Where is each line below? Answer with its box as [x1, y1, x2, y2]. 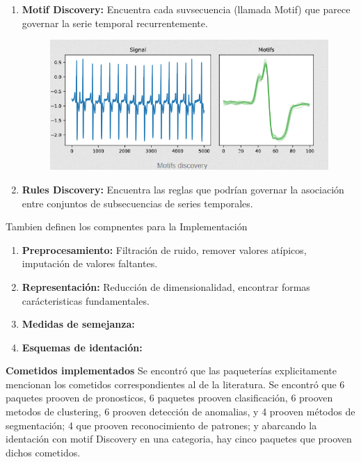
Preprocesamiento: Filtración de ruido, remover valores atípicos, [22, 242, 307, 257]
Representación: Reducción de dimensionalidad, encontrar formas [22, 279, 310, 294]
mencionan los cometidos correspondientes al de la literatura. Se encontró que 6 [6, 376, 345, 391]
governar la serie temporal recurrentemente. [22, 15, 208, 30]
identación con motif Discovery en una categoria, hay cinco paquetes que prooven [6, 431, 352, 446]
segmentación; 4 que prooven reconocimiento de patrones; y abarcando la [6, 417, 317, 432]
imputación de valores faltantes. [22, 256, 158, 271]
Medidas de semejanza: [22, 317, 135, 331]
